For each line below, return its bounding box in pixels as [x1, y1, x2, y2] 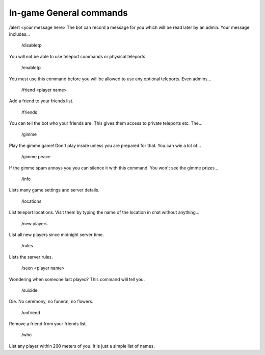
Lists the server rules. [9, 254, 53, 260]
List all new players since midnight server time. [9, 232, 104, 237]
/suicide [21, 287, 38, 293]
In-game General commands [9, 7, 128, 18]
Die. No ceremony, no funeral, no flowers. [9, 299, 94, 305]
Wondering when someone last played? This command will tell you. [9, 276, 145, 282]
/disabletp [21, 42, 42, 48]
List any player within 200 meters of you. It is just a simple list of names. [9, 343, 155, 349]
